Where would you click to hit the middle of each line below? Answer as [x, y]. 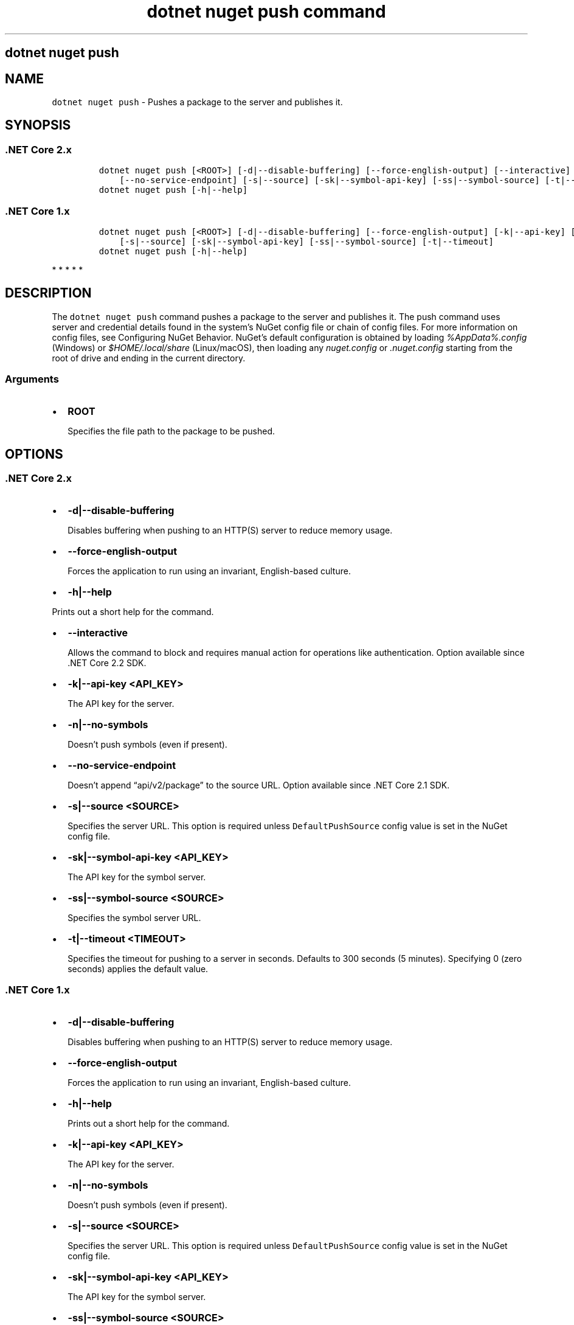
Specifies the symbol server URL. [134, 917]
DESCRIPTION [48, 293]
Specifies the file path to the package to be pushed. [171, 431]
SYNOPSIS [38, 125]
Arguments [32, 379]
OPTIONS [34, 454]
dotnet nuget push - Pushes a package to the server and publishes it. [197, 102]
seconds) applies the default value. [138, 969]
